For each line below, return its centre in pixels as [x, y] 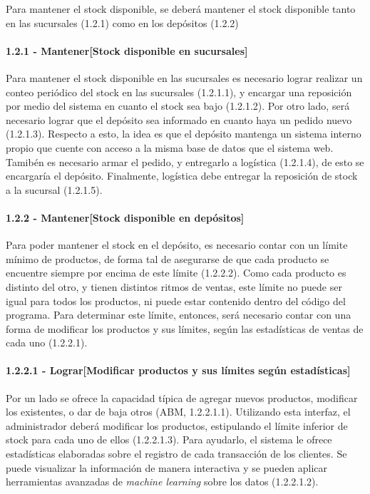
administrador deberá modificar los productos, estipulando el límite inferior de [177, 425]
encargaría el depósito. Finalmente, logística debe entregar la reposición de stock [182, 176]
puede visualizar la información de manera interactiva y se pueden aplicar [167, 467]
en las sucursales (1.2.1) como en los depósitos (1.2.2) [122, 22]
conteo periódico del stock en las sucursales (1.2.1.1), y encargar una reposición [179, 92]
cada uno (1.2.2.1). [47, 343]
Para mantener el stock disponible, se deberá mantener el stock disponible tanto [181, 9]
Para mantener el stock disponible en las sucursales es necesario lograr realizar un [184, 77]
